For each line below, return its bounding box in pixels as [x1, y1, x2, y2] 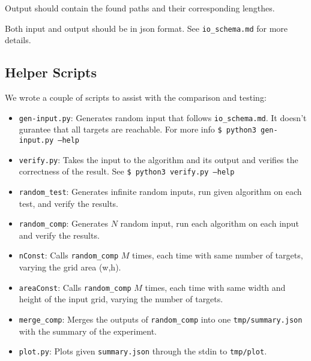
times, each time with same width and [145, 281, 286, 293]
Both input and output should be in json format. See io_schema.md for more [5, 22, 288, 34]
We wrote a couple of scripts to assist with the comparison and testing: [5, 91, 267, 104]
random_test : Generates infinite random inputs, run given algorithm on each [19, 185, 302, 197]
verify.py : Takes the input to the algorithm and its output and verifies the [19, 153, 298, 166]
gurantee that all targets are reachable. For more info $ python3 [19, 123, 256, 136]
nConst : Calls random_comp [19, 249, 119, 261]
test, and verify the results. [19, 197, 118, 209]
